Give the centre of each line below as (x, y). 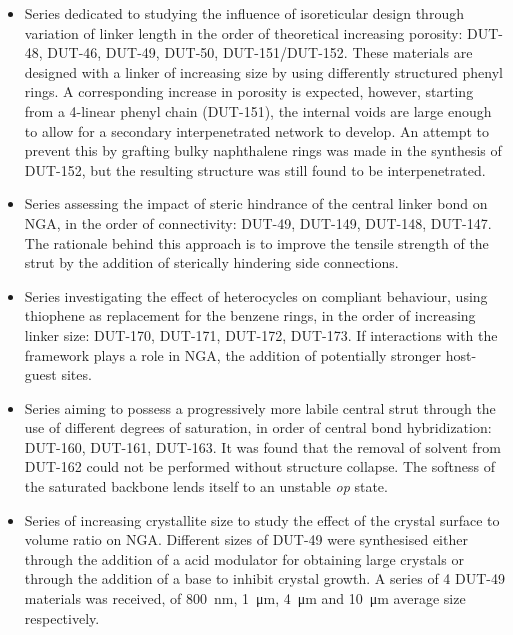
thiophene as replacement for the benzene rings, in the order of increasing (250, 315)
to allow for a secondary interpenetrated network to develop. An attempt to (257, 130)
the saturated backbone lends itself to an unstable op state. (206, 486)
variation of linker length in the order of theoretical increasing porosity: (243, 32)
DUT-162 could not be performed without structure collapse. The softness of (259, 466)
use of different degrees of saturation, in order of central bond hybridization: (258, 427)
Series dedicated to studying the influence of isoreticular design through (244, 13)
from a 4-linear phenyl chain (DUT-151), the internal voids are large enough (258, 110)
